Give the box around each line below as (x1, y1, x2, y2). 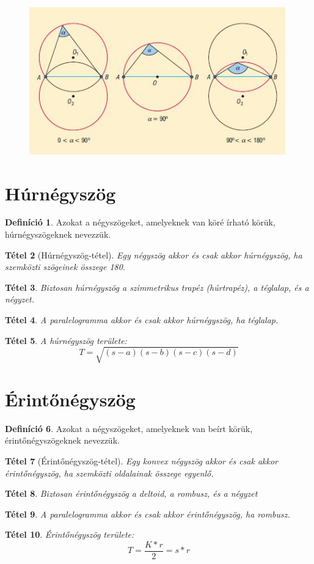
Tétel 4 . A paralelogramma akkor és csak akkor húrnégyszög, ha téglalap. (5, 313, 279, 326)
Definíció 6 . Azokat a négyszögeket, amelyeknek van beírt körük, (5, 422, 253, 434)
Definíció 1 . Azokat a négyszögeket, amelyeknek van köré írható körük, (5, 216, 276, 229)
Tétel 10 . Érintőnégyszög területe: (5, 528, 134, 541)
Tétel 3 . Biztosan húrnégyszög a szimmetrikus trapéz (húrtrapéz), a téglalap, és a (5, 280, 309, 293)
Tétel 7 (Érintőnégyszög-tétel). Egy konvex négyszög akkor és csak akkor (5, 455, 279, 467)
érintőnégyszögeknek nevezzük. (5, 434, 120, 447)
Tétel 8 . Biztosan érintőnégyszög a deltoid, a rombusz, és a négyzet (5, 487, 258, 500)
